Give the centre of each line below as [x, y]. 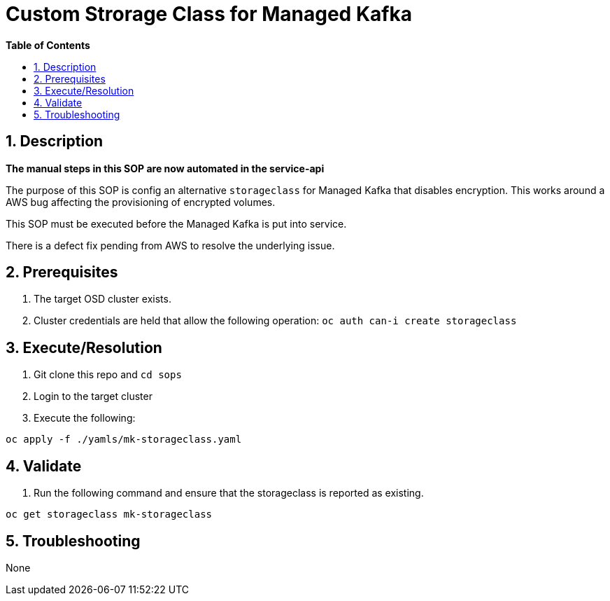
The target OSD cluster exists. [102, 299]
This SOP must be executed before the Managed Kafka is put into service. [176, 223]
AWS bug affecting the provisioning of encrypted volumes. [141, 202]
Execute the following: [85, 418]
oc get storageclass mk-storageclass [109, 514]
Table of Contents [48, 45]
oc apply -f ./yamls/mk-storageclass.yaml [124, 440]
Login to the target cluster [93, 396]
